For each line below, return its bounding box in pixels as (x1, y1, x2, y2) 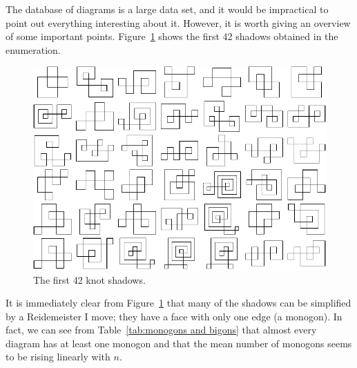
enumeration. (6, 42, 61, 57)
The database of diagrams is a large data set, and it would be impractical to (6, 2, 329, 16)
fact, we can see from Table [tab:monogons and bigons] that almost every (6, 322, 317, 337)
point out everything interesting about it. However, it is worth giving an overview (6, 15, 351, 30)
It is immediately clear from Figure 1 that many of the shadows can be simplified (6, 296, 351, 310)
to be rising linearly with (6, 349, 110, 364)
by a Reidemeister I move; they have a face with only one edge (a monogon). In (6, 309, 342, 323)
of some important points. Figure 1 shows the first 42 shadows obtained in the (6, 29, 338, 43)
